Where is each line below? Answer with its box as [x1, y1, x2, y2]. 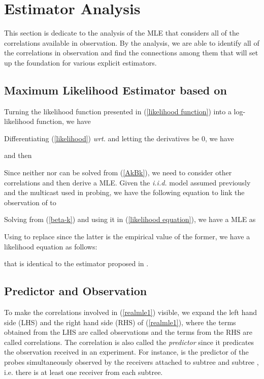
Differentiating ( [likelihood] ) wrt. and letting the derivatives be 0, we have [4, 133, 234, 143]
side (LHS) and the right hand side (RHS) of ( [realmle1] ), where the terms [4, 317, 236, 327]
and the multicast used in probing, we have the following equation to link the [4, 187, 245, 198]
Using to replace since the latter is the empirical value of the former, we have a [4, 231, 250, 242]
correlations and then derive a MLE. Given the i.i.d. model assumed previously [4, 177, 251, 187]
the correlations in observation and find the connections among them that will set [4, 47, 258, 58]
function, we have [36, 116, 91, 127]
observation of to [4, 197, 56, 207]
